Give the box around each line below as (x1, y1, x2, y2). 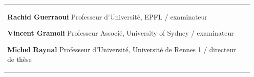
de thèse (7, 54, 32, 64)
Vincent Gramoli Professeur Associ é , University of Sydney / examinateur (7, 28, 234, 38)
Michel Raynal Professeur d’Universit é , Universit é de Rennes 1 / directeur (7, 44, 236, 54)
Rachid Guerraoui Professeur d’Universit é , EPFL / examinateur (7, 11, 208, 21)
